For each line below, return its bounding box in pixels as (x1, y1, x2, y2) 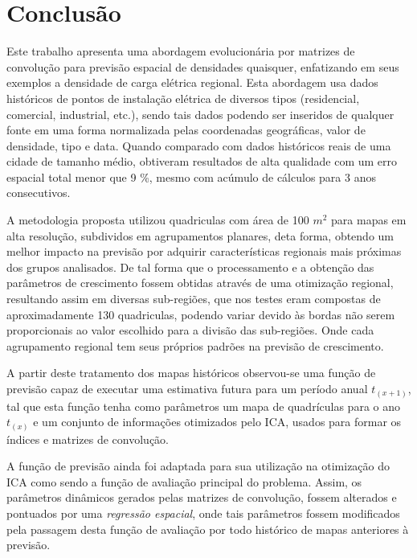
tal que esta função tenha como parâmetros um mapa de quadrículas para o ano (6, 397, 400, 414)
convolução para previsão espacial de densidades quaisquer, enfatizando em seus (6, 58, 399, 75)
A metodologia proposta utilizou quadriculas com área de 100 (6, 211, 309, 228)
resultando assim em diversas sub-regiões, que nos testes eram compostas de (6, 290, 381, 307)
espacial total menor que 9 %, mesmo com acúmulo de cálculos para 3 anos (6, 168, 376, 185)
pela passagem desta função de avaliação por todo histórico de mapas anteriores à (6, 520, 409, 537)
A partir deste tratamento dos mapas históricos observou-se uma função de (6, 364, 376, 381)
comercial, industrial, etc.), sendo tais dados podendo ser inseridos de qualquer (6, 105, 395, 122)
